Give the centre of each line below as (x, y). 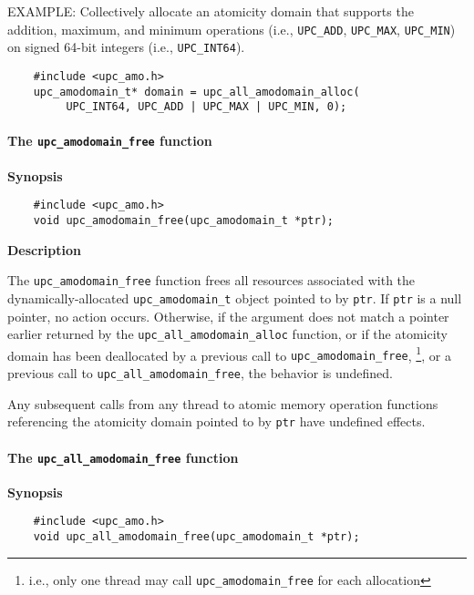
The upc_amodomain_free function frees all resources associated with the (211, 280)
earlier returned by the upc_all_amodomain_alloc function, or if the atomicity (227, 334)
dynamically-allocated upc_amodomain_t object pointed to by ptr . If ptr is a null (235, 297)
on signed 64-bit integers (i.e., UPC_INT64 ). (126, 47)
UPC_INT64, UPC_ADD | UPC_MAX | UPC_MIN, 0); (206, 107)
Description (45, 249)
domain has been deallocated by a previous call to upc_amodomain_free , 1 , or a (229, 354)
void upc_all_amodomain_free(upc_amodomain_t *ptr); (196, 537)
